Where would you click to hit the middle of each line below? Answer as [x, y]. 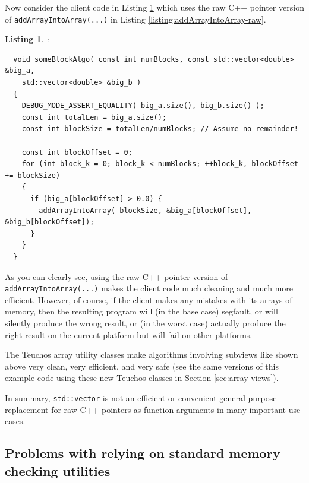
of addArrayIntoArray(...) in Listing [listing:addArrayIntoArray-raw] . [135, 19]
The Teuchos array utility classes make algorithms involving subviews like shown [152, 355]
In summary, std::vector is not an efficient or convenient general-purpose [141, 397]
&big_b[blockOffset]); [50, 222]
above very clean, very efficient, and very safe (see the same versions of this [142, 366]
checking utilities [58, 470]
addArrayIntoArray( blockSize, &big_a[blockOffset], [145, 210]
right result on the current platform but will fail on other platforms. [129, 334]
